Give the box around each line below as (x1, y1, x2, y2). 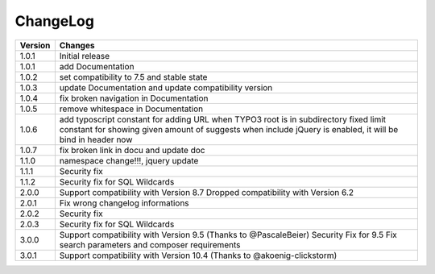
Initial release (59, 50, 110, 61)
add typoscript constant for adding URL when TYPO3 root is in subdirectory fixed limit (59, 114, 387, 125)
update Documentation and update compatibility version (59, 81, 273, 93)
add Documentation (59, 60, 135, 72)
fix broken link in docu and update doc (59, 144, 205, 156)
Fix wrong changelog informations (59, 197, 189, 209)
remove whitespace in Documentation (59, 103, 204, 114)
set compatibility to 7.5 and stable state (59, 71, 208, 82)
